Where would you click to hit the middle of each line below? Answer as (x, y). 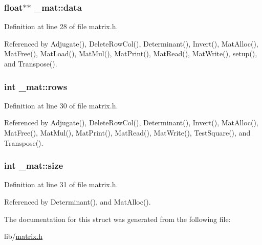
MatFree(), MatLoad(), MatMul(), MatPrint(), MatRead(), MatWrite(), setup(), (131, 53)
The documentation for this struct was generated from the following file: (117, 219)
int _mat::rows (36, 86)
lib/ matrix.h (24, 236)
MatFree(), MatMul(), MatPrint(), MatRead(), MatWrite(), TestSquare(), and (127, 132)
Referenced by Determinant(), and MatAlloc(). (78, 202)
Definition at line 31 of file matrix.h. (61, 184)
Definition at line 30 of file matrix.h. (61, 105)
